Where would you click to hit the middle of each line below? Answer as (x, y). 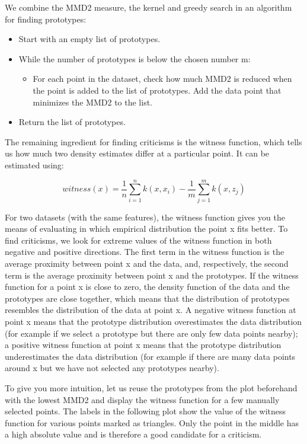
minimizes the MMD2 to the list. (92, 102)
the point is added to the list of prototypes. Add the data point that (157, 90)
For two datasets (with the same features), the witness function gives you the (145, 217)
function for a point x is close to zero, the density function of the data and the (147, 287)
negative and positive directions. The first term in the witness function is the (145, 252)
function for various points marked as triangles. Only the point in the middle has (152, 422)
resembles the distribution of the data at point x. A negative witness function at (151, 310)
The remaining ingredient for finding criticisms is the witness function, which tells (153, 141)
